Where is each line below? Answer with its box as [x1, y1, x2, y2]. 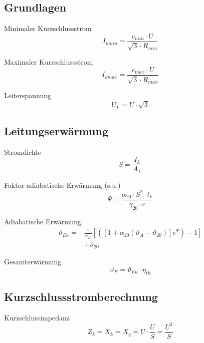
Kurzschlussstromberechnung [4, 288, 158, 304]
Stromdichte [4, 146, 41, 157]
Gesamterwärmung [4, 256, 62, 267]
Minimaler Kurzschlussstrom [4, 23, 92, 34]
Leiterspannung [4, 90, 52, 101]
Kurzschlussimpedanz [4, 312, 70, 322]
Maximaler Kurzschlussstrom [4, 57, 93, 67]
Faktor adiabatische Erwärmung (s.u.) [4, 179, 121, 190]
